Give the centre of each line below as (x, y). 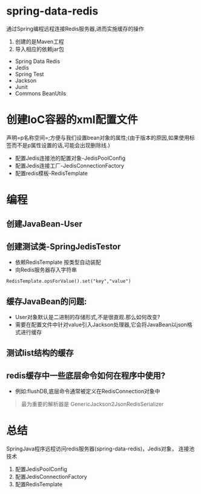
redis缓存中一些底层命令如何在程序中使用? (86, 376)
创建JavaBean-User (44, 224)
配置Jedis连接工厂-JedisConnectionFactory (70, 165)
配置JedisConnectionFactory (51, 477)
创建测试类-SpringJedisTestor (64, 246)
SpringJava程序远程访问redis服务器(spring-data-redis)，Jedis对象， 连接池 (100, 449)
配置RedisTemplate (38, 484)
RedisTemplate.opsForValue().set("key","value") (69, 282)
